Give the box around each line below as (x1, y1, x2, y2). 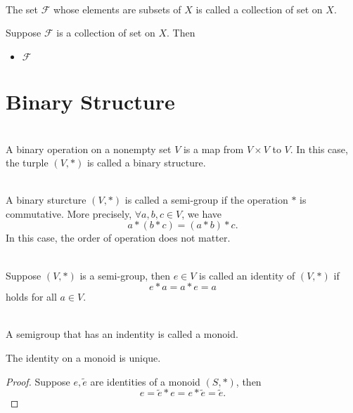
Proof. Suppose (6, 374, 70, 388)
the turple (6, 155, 49, 170)
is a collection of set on (56, 25, 155, 40)
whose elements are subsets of (53, 1, 181, 16)
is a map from (183, 141, 244, 156)
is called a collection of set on (195, 1, 323, 16)
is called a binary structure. (86, 155, 206, 170)
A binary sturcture (6, 192, 86, 207)
